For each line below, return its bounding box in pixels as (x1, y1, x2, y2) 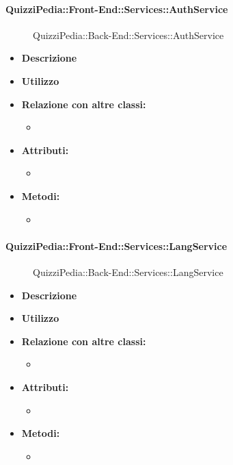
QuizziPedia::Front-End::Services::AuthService (5, 1, 228, 16)
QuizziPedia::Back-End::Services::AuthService (33, 27, 224, 42)
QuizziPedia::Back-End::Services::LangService (33, 264, 223, 279)
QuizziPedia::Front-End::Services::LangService (5, 238, 228, 253)
